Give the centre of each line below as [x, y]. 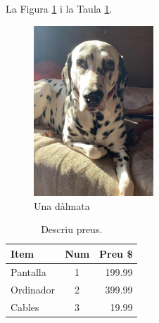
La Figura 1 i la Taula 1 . [59, 8]
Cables [25, 306]
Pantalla [28, 271]
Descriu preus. [72, 229]
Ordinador [33, 289]
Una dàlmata [62, 205]
